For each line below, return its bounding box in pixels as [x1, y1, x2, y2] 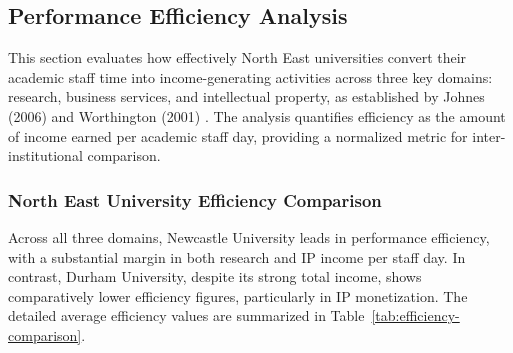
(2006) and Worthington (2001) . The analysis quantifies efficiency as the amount [8, 105, 506, 126]
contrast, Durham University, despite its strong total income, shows [8, 266, 422, 287]
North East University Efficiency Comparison [8, 187, 382, 212]
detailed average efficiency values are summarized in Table [8, 305, 365, 326]
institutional [8, 145, 83, 166]
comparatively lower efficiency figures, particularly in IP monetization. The [8, 285, 468, 306]
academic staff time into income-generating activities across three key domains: [8, 66, 493, 87]
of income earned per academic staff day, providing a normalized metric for [8, 125, 468, 146]
